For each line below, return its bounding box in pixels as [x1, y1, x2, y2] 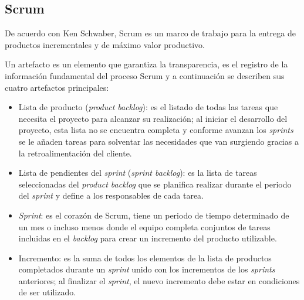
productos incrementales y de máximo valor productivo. [5, 38, 205, 50]
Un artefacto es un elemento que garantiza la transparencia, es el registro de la [5, 58, 288, 70]
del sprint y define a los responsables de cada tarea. [18, 189, 204, 202]
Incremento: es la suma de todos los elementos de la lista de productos [18, 251, 272, 264]
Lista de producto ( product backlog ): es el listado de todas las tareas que [18, 101, 278, 113]
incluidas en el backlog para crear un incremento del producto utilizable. [18, 232, 277, 244]
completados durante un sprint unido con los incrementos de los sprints [18, 263, 275, 275]
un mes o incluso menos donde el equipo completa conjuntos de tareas [18, 220, 271, 233]
